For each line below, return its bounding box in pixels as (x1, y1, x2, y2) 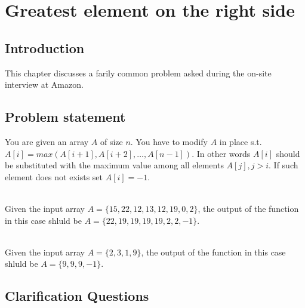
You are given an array (5, 135, 89, 147)
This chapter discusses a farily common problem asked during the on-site (5, 66, 272, 79)
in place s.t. (219, 135, 262, 147)
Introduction (5, 38, 85, 57)
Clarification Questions (5, 287, 149, 305)
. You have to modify (130, 135, 208, 147)
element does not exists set (5, 170, 103, 183)
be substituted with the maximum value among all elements (5, 159, 224, 171)
